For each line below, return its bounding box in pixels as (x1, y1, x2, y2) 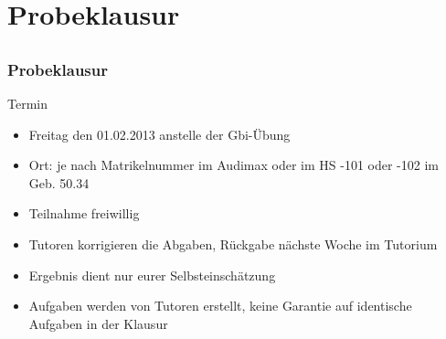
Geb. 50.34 (28, 173, 90, 192)
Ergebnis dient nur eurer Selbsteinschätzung (28, 265, 276, 284)
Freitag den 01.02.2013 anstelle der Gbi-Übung (28, 124, 291, 143)
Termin (7, 94, 48, 113)
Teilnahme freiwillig (28, 204, 140, 223)
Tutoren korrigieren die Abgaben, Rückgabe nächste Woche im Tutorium (28, 235, 438, 254)
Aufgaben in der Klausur (28, 313, 168, 333)
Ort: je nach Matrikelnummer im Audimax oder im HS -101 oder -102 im (28, 155, 439, 175)
